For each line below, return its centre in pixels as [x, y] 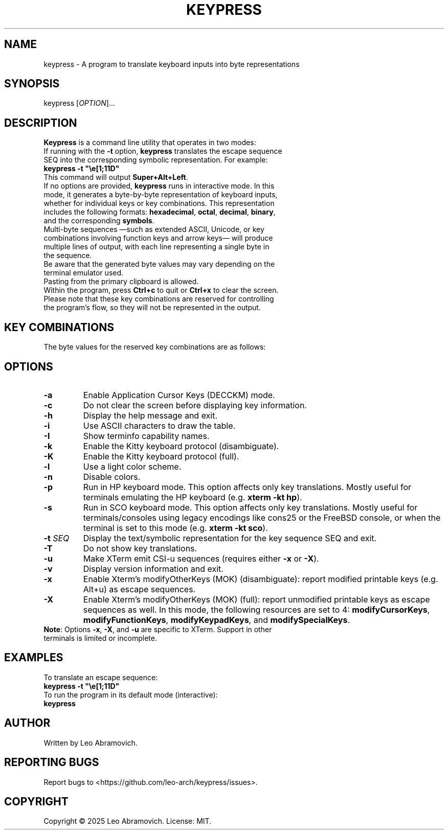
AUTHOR [27, 723]
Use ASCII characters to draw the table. [159, 425]
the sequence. [68, 256]
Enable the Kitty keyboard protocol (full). [161, 456]
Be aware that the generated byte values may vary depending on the [159, 264]
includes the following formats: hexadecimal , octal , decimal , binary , [160, 212]
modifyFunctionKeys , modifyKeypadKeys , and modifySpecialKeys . [217, 620]
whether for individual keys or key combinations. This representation [159, 203]
